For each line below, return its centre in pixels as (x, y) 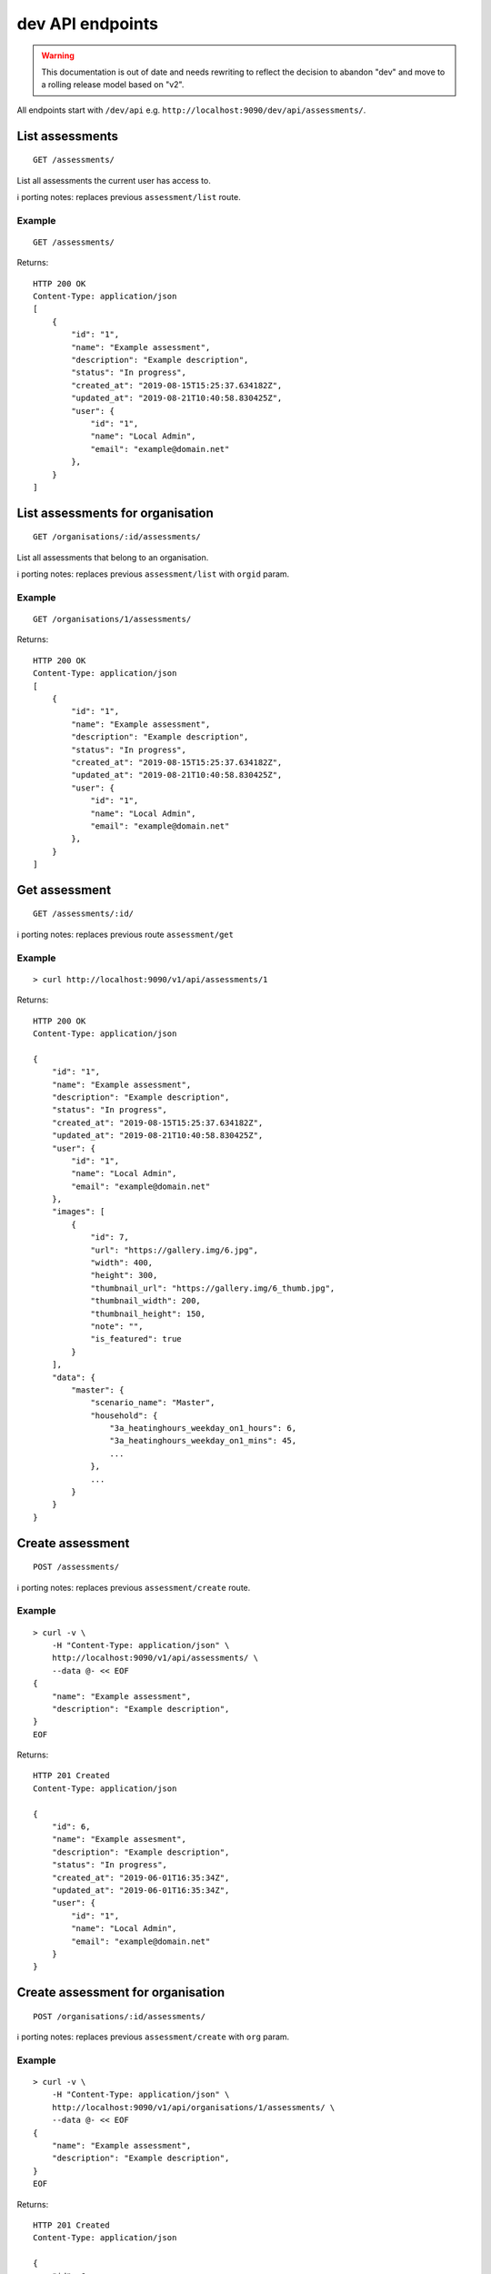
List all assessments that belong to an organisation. (113, 557)
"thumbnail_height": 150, (148, 1313)
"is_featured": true (136, 1339)
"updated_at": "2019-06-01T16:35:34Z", (140, 1891)
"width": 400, (122, 1263)
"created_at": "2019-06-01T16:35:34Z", (140, 1877)
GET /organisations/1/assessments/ (112, 619)
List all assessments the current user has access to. (114, 180)
